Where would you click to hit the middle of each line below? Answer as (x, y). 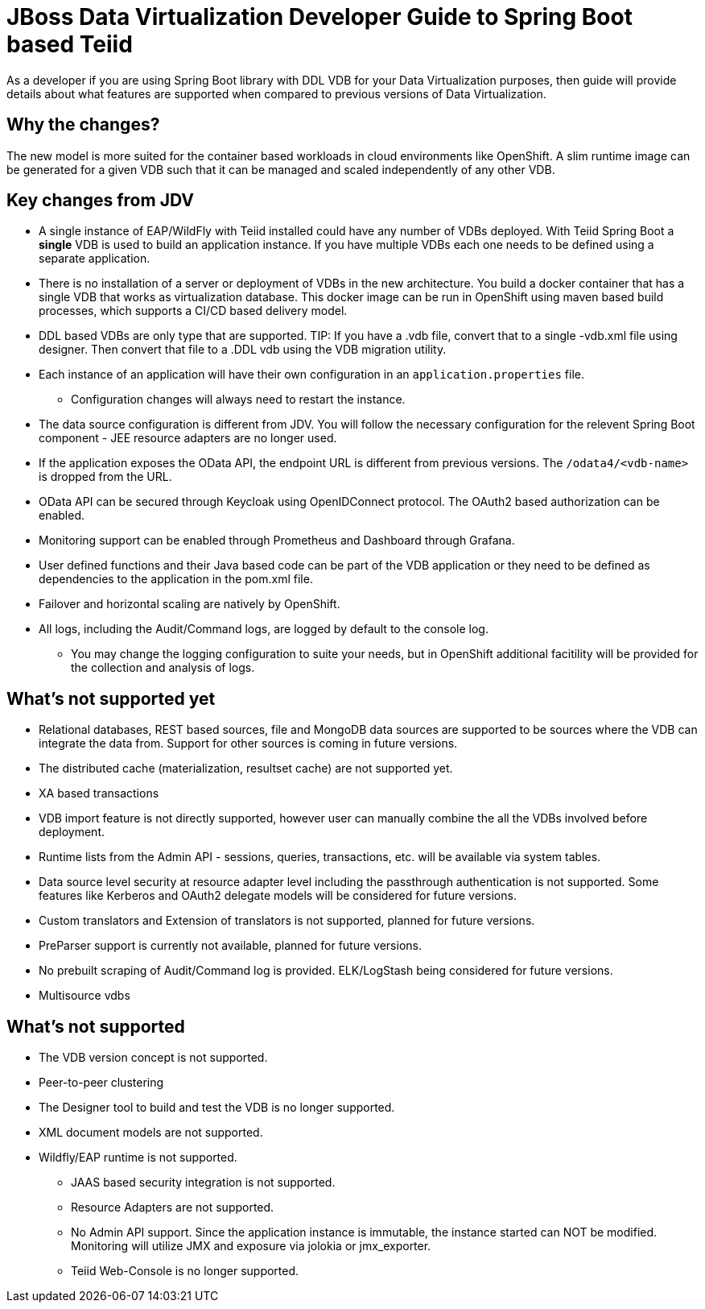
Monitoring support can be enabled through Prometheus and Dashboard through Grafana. (277, 541)
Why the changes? (83, 125)
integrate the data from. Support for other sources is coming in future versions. (248, 744)
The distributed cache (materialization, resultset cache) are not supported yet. (246, 768)
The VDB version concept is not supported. (153, 1058)
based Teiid (70, 44)
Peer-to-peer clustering (101, 1083)
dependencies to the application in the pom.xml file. (176, 579)
